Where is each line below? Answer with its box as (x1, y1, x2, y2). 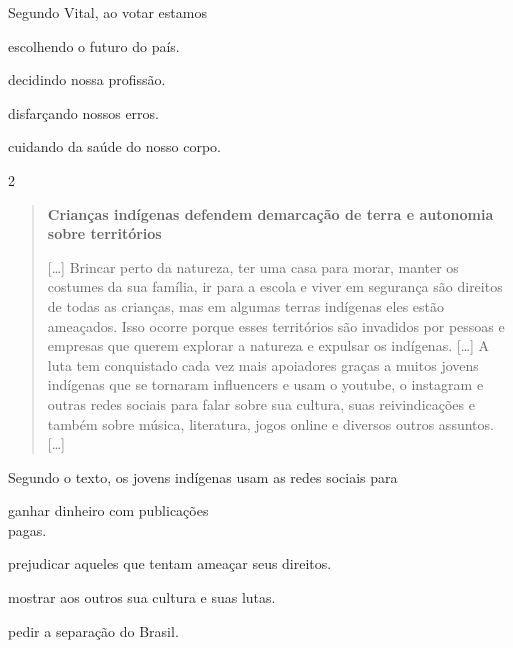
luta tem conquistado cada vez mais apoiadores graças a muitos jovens (47, 354, 479, 375)
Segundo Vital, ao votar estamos (8, 2, 207, 22)
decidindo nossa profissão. (8, 69, 166, 90)
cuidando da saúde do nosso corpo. (8, 136, 222, 157)
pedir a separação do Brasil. (8, 620, 179, 641)
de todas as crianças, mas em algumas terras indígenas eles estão (47, 295, 445, 316)
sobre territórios (47, 223, 162, 244)
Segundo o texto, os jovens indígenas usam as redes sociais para (8, 466, 398, 487)
